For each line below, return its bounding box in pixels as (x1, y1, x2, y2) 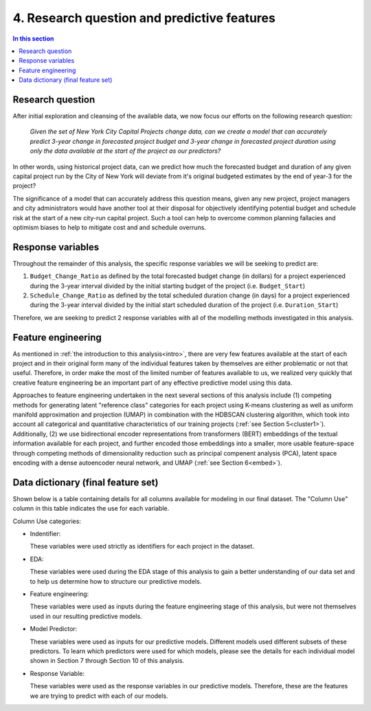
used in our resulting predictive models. (30, 612, 142, 620)
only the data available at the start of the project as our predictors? (30, 147, 221, 155)
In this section (12, 34, 54, 43)
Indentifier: (30, 530, 61, 538)
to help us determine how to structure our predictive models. (30, 577, 202, 585)
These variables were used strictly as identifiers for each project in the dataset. (30, 542, 254, 551)
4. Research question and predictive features (12, 10, 276, 25)
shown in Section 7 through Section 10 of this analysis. (30, 657, 185, 665)
